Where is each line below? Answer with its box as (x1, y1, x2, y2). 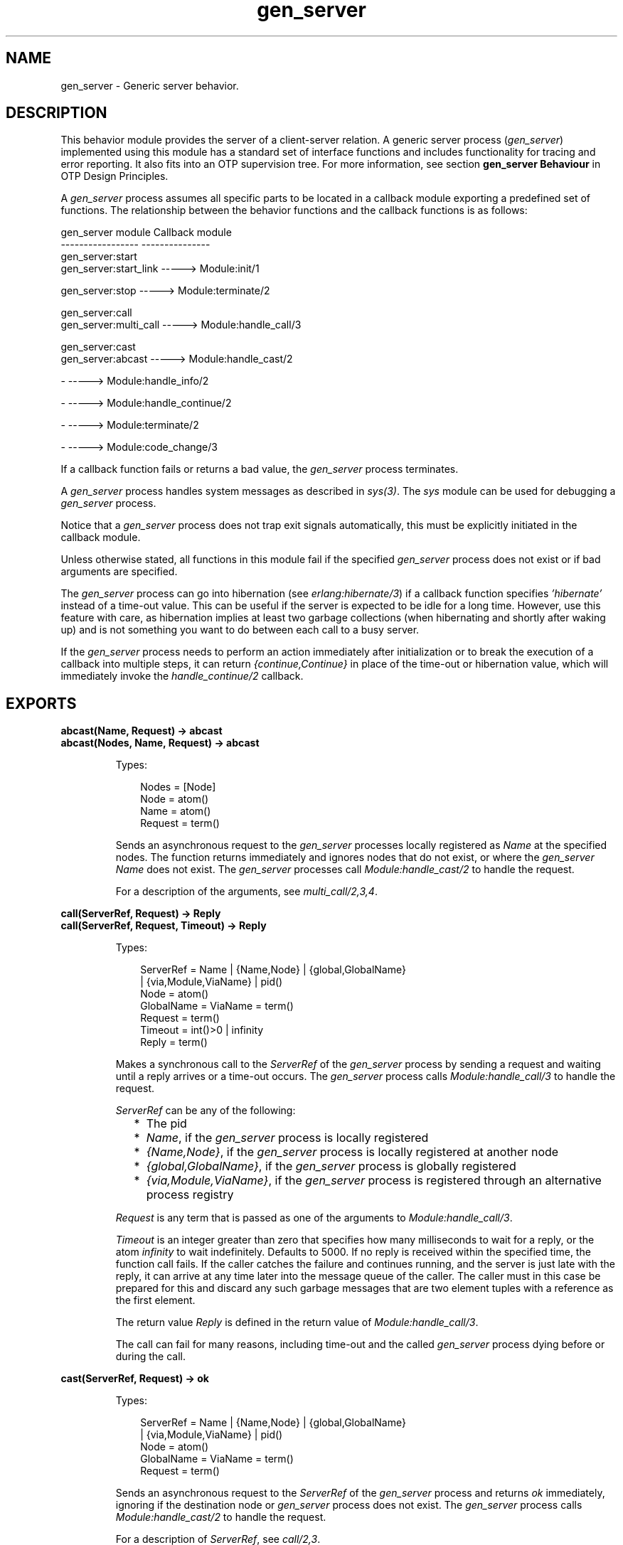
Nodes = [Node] (140, 781, 216, 793)
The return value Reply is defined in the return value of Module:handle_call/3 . (115, 1316, 479, 1329)
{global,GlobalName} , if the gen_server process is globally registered (146, 1159, 516, 1174)
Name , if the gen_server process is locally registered (146, 1130, 429, 1145)
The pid (146, 1116, 187, 1131)
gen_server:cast (60, 341, 136, 353)
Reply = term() (140, 1036, 208, 1049)
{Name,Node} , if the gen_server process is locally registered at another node (146, 1145, 559, 1160)
